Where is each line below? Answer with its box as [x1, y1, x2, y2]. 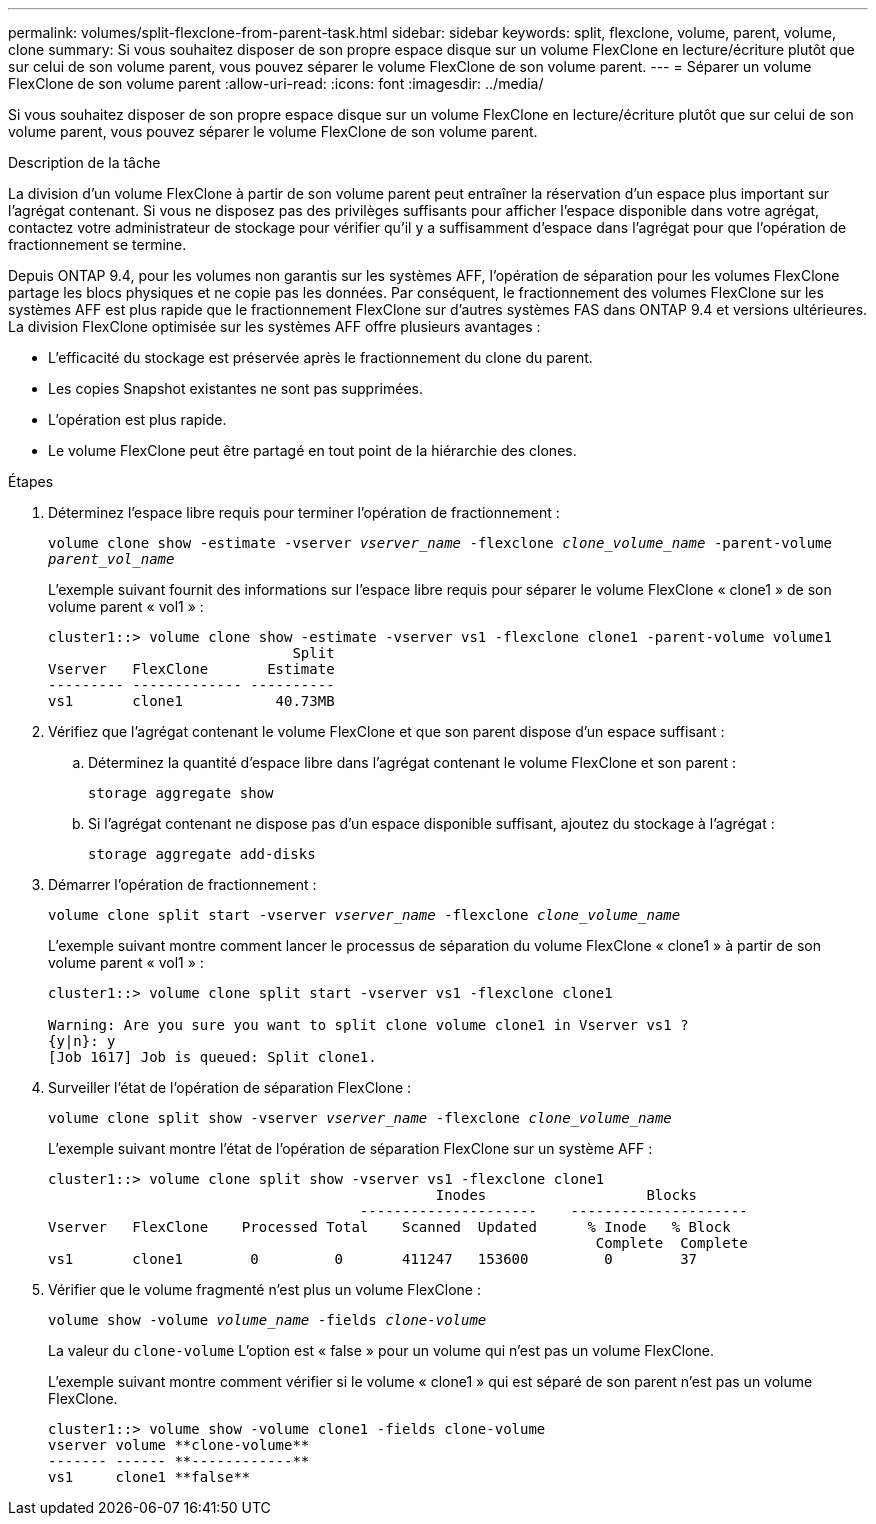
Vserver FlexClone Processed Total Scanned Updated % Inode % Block [48, 1219, 731, 1235]
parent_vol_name [48, 551, 175, 567]
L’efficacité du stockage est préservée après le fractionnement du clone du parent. [48, 349, 593, 366]
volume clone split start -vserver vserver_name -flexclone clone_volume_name [48, 907, 681, 923]
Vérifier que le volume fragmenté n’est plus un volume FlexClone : [48, 1281, 481, 1298]
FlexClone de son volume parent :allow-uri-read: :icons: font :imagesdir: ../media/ [8, 75, 544, 92]
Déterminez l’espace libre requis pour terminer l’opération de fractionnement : [48, 504, 560, 521]
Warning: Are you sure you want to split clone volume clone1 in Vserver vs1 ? [48, 1017, 689, 1033]
